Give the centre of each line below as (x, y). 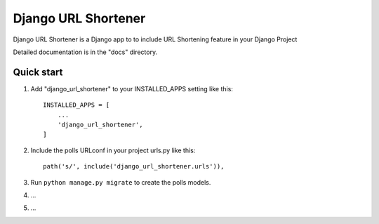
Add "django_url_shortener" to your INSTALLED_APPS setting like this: (132, 88)
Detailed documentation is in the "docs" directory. (85, 52)
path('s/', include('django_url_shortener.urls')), (134, 166)
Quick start (38, 72)
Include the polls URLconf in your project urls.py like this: (113, 150)
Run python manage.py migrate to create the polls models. (121, 182)
